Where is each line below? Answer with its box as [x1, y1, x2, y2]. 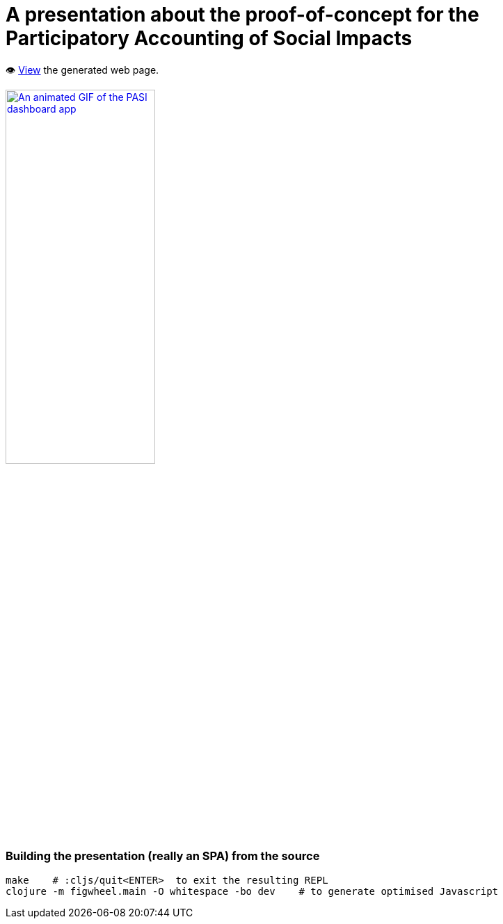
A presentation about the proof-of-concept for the [6, 3, 479, 26]
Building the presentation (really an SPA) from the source [6, 849, 320, 864]
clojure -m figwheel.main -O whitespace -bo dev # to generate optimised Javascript [6, 885, 499, 897]
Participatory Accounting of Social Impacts [6, 26, 413, 50]
